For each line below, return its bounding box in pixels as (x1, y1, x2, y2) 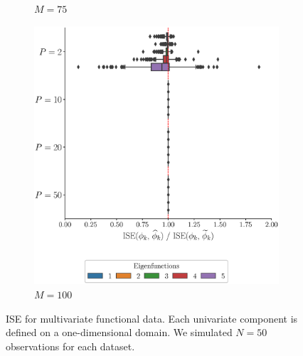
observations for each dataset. (6, 338, 135, 353)
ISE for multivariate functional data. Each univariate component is (6, 311, 298, 325)
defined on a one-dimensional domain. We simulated (6, 325, 233, 340)
